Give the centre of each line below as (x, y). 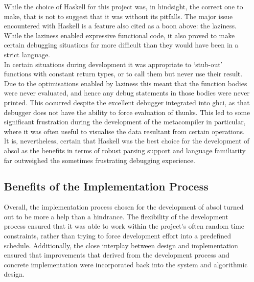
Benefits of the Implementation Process (106, 186)
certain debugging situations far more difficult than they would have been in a (121, 45)
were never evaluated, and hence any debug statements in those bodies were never (127, 93)
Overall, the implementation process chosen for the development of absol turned (124, 207)
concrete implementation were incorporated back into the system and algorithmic (126, 264)
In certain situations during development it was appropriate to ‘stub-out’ (113, 64)
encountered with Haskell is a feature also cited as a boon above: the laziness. (120, 26)
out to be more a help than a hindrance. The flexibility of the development (116, 216)
